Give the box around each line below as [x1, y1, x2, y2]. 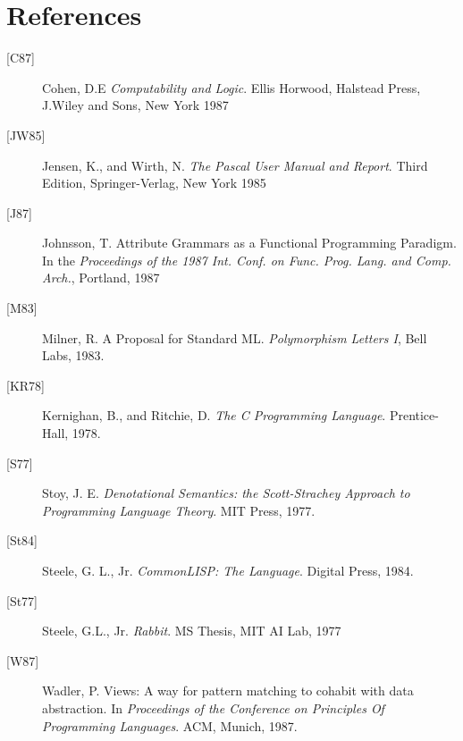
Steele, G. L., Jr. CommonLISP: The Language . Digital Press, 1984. [42, 561, 414, 579]
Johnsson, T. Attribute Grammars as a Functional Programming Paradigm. [42, 233, 457, 252]
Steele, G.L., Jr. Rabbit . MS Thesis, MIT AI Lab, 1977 [42, 621, 341, 640]
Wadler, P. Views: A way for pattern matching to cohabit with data [42, 681, 414, 700]
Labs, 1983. [42, 346, 105, 365]
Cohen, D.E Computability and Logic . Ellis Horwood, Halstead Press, [42, 78, 421, 97]
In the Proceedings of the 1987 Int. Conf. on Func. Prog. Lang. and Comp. [42, 250, 451, 269]
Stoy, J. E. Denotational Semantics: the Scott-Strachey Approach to [42, 484, 410, 502]
